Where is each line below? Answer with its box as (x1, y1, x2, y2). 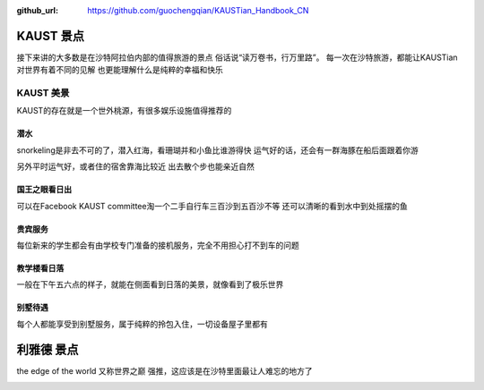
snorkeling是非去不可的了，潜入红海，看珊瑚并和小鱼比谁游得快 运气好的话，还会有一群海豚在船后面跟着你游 (16, 144, 419, 156)
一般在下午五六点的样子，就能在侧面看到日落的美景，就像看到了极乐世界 (16, 279, 284, 290)
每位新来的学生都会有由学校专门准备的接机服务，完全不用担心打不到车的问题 (16, 240, 299, 250)
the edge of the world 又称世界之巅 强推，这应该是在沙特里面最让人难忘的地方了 (16, 365, 313, 376)
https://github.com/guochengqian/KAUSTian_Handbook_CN (87, 5, 309, 15)
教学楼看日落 (16, 263, 65, 273)
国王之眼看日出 (16, 184, 72, 195)
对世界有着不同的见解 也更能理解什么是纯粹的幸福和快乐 (16, 64, 223, 75)
